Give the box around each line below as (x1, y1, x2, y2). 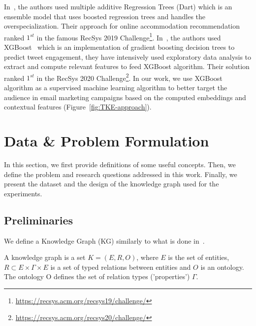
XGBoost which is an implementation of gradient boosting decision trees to (4, 42, 235, 52)
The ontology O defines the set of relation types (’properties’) (4, 271, 190, 282)
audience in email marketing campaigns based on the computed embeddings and (4, 92, 246, 102)
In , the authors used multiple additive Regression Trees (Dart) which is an (4, 1, 232, 11)
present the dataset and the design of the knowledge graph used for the (4, 179, 219, 189)
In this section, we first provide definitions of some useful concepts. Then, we (4, 159, 236, 169)
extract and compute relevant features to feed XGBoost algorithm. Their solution (4, 61, 250, 72)
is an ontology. (200, 261, 244, 272)
